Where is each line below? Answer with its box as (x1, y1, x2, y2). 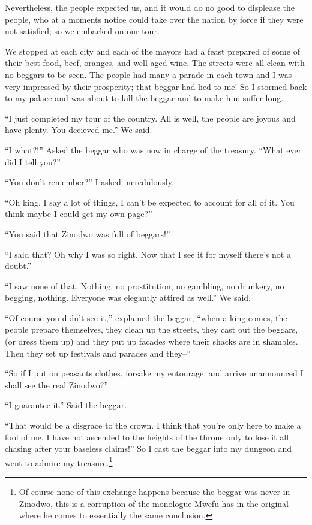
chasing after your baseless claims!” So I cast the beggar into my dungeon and (5, 442, 292, 455)
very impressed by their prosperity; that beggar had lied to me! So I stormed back (5, 80, 307, 92)
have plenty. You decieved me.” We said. (5, 123, 152, 136)
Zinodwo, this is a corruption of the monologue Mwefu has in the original (19, 497, 289, 509)
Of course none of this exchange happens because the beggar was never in (19, 485, 290, 498)
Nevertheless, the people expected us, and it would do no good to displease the (5, 1, 295, 13)
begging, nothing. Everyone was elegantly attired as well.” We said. (5, 291, 251, 304)
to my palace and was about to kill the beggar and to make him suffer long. (5, 92, 284, 104)
